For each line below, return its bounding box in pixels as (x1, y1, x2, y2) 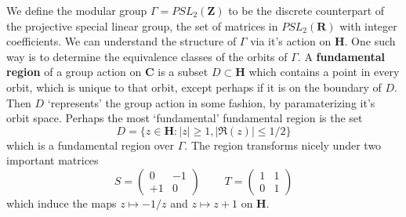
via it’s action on (250, 33, 332, 49)
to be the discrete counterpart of (228, 2, 385, 18)
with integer (339, 17, 397, 34)
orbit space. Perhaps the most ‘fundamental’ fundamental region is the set (6, 110, 363, 126)
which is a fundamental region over (6, 136, 175, 153)
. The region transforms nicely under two (184, 136, 382, 153)
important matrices (6, 152, 99, 168)
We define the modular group (6, 2, 147, 18)
